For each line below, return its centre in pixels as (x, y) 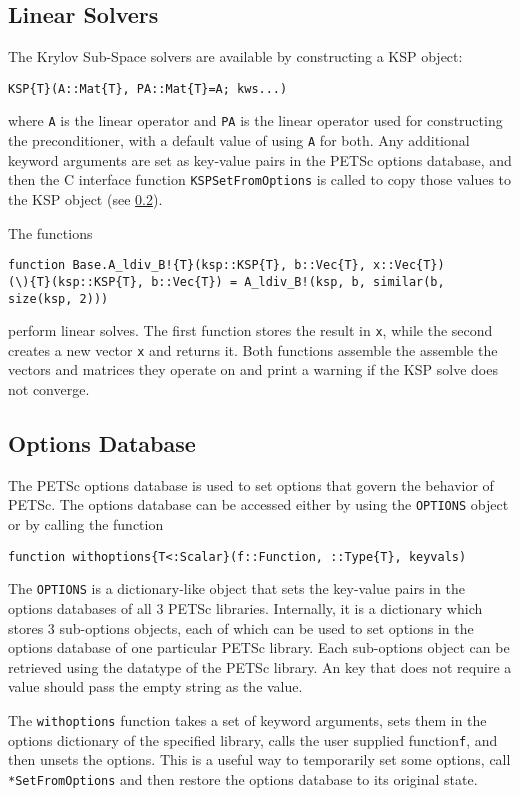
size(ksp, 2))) (58, 298)
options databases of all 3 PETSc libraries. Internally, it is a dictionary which (245, 608)
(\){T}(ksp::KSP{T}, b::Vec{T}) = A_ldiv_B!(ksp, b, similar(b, (226, 281)
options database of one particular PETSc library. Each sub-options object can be (259, 647)
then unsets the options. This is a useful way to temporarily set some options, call (259, 759)
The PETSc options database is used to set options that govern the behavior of (251, 484)
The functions (50, 232)
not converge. (49, 389)
